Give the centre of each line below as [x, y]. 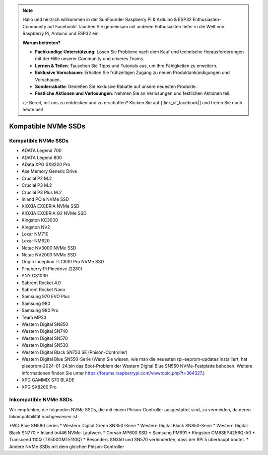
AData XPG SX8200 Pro [46, 164]
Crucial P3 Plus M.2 [42, 192]
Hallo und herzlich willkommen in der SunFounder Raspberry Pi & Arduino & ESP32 [107, 19]
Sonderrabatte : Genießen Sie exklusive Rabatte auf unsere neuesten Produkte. [116, 86]
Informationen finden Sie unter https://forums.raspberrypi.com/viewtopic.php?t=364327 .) [113, 373]
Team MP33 [34, 317]
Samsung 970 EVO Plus [46, 297]
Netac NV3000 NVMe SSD [49, 248]
